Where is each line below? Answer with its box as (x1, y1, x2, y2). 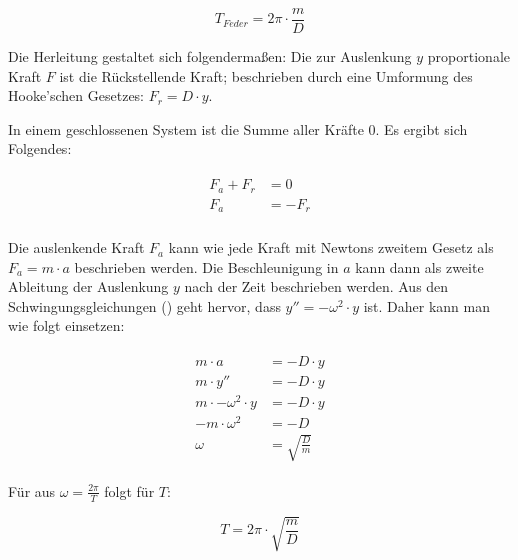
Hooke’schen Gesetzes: (8, 85, 145, 106)
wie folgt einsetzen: (8, 315, 125, 336)
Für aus (8, 480, 56, 501)
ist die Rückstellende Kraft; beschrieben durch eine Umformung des (59, 65, 473, 86)
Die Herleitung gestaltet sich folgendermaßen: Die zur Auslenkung (8, 46, 412, 67)
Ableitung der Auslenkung (8, 276, 169, 297)
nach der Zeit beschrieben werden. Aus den (184, 276, 449, 297)
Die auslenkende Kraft (8, 237, 145, 258)
